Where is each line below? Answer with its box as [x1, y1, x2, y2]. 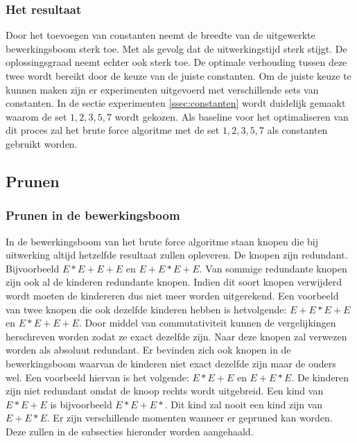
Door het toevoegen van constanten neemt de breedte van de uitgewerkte [6, 28, 315, 42]
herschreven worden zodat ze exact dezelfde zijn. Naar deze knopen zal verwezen [6, 329, 347, 343]
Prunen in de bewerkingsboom [6, 207, 180, 224]
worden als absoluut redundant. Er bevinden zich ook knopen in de [6, 342, 291, 357]
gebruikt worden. [6, 136, 78, 150]
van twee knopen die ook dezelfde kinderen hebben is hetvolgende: [6, 302, 287, 316]
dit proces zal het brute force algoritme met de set [6, 123, 220, 137]
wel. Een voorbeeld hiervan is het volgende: [6, 370, 189, 384]
